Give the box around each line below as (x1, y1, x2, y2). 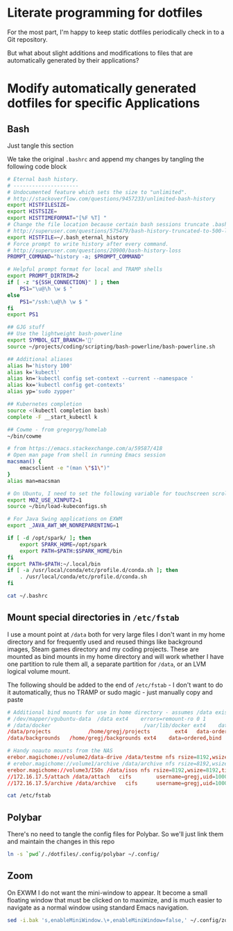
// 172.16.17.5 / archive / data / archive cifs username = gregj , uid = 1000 (7, 779, 228, 787)
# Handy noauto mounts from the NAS (7, 747, 113, 754)
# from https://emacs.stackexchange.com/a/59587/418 (7, 445, 163, 452)
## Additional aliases (7, 356, 73, 363)
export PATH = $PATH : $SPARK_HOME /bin (19, 548, 123, 555)
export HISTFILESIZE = (7, 202, 70, 209)
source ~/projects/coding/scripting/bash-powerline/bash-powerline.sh (7, 343, 216, 350)
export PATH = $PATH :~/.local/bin (7, 560, 101, 568)
